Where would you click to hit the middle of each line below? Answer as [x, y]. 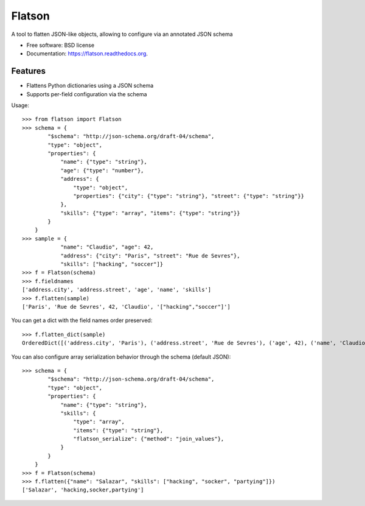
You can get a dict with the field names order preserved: [82, 320]
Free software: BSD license [60, 45]
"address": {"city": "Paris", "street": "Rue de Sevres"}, [150, 255]
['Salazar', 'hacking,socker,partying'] [83, 490]
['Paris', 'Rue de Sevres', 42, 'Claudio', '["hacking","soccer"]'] [126, 307]
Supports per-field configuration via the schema [87, 94]
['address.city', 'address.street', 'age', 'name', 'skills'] [117, 290]
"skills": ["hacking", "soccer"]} [112, 264]
